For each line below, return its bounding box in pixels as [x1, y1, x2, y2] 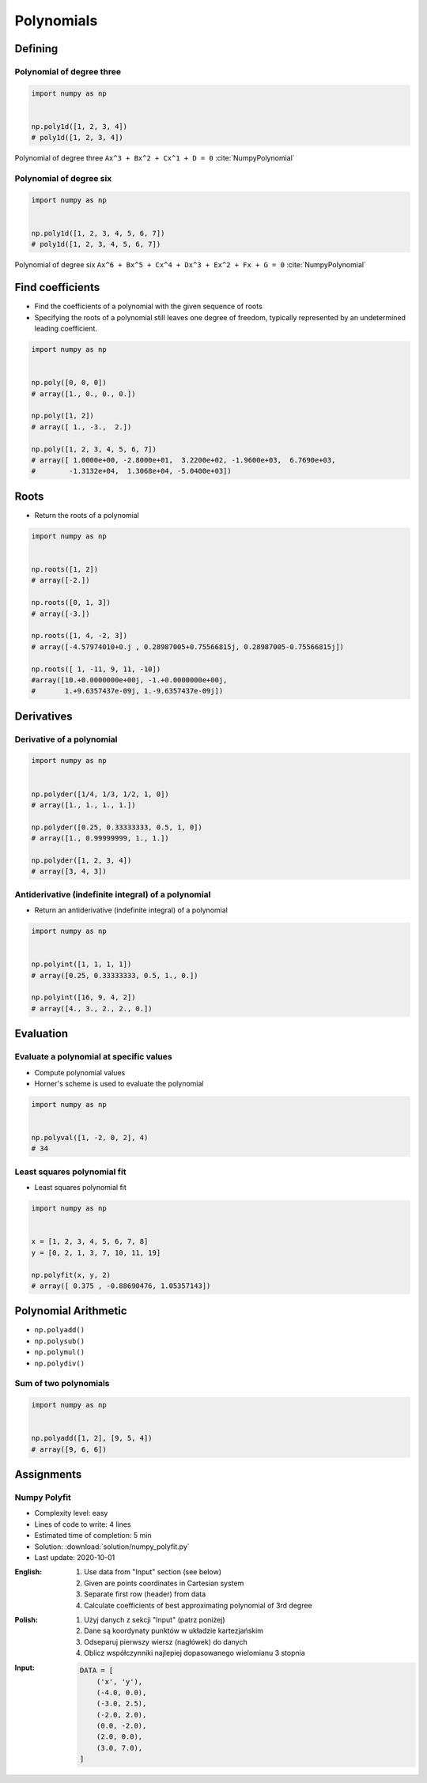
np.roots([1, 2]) [31, 565, 99, 573]
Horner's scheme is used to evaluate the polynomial [34, 1078, 204, 1088]
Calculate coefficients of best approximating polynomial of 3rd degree [84, 1600, 312, 1610]
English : [14, 1567, 43, 1577]
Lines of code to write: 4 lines [34, 1519, 131, 1529]
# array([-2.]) [31, 576, 90, 585]
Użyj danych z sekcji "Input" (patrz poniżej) [84, 1615, 225, 1624]
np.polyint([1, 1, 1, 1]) [31, 960, 132, 969]
